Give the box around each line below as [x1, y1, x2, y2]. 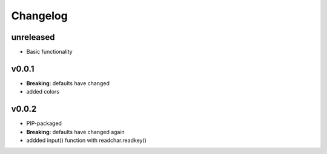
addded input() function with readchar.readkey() [26, 136, 147, 144]
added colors [26, 88, 60, 95]
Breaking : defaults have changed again [26, 128, 125, 135]
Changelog [11, 9, 68, 22]
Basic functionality [26, 48, 73, 56]
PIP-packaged [26, 120, 62, 127]
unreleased [11, 32, 55, 42]
